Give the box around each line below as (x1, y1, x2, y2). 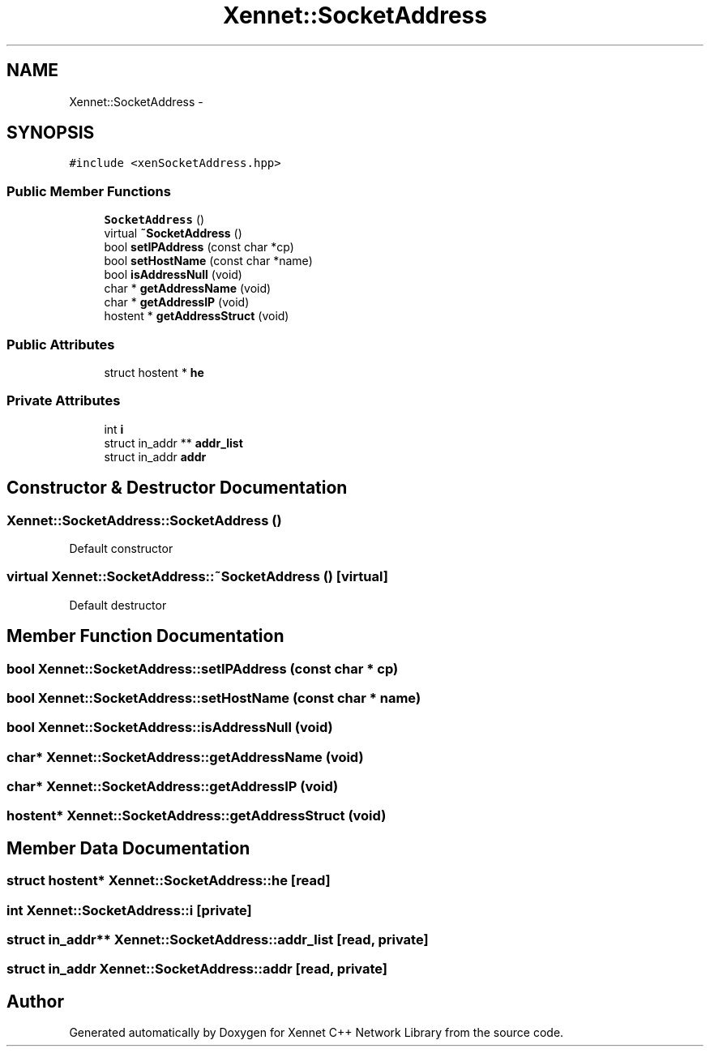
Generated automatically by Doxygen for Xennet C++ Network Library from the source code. (69, 1025, 564, 1040)
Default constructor (69, 541, 173, 555)
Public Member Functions (6, 182, 171, 199)
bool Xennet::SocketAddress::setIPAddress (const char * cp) (6, 660, 399, 677)
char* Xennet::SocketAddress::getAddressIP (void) (6, 778, 339, 794)
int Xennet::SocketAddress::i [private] (6, 901, 252, 918)
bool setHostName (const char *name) (104, 254, 313, 268)
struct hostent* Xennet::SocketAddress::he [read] (6, 872, 331, 889)
